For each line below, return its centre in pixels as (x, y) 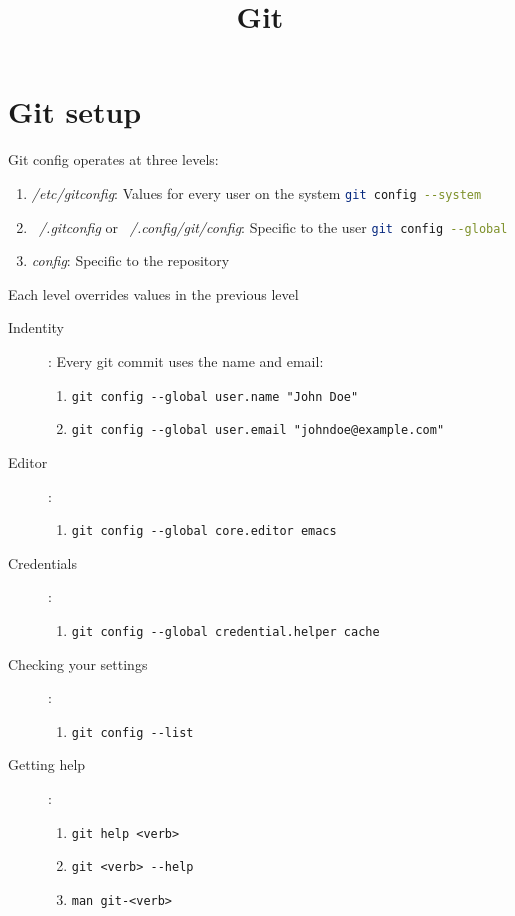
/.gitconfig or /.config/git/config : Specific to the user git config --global (273, 226)
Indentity (36, 327)
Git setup (75, 111)
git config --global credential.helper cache (225, 631)
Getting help (47, 764)
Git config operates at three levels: (113, 159)
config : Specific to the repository (130, 260)
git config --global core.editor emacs (204, 531)
